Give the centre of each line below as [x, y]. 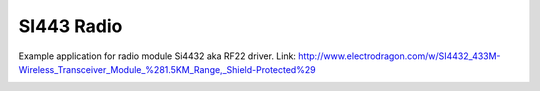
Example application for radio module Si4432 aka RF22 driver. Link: [157, 56]
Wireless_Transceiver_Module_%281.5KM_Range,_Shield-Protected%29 [167, 69]
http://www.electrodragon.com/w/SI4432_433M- [399, 56]
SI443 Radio [70, 26]
